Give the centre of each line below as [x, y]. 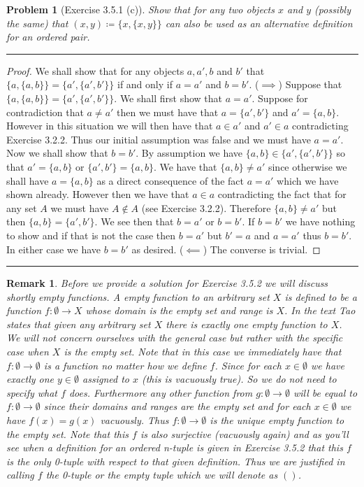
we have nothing [320, 221]
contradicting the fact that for [282, 194]
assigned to [106, 379]
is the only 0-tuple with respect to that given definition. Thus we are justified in [176, 461]
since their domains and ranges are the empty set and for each [177, 406]
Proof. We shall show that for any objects [95, 70]
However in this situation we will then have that [110, 126]
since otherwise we [307, 166]
